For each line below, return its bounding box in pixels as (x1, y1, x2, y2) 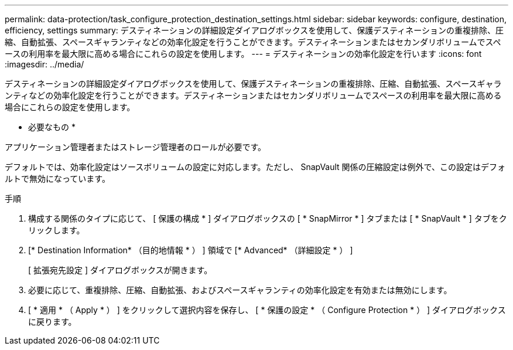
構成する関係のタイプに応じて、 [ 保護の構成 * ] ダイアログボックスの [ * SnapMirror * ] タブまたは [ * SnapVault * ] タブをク (28, 213, 507, 223)
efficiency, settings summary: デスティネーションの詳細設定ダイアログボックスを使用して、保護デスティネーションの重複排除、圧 (5, 25, 504, 35)
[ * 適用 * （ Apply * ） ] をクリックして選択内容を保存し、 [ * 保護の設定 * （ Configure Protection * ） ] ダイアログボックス (28, 305, 506, 315)
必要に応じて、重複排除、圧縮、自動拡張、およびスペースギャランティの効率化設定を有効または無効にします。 (28, 285, 452, 295)
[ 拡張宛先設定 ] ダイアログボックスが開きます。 (28, 265, 213, 275)
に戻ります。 (28, 317, 77, 327)
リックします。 (28, 225, 85, 235)
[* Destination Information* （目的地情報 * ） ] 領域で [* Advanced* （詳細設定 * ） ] (28, 245, 353, 255)
